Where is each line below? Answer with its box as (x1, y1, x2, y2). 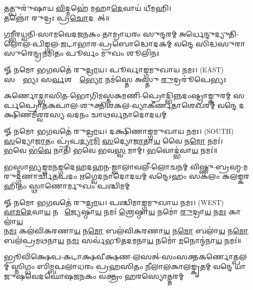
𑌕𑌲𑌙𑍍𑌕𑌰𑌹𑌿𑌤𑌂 (222, 171, 250, 181)
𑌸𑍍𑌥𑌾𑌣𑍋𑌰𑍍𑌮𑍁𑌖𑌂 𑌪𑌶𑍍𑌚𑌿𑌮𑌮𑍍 (29, 180, 130, 190)
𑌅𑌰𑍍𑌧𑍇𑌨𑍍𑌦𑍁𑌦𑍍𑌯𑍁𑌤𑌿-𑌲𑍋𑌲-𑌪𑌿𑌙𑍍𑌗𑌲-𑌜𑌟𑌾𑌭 (179, 29, 239, 39)
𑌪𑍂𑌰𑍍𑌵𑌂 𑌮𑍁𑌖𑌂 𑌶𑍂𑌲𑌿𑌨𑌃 (66, 48, 160, 58)
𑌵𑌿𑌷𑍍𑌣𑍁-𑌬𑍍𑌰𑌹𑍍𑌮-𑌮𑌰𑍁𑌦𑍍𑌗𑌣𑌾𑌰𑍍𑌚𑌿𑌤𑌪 (190, 161, 248, 171)
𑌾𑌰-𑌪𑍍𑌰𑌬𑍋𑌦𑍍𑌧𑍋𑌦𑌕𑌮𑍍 (4, 38, 172, 48)
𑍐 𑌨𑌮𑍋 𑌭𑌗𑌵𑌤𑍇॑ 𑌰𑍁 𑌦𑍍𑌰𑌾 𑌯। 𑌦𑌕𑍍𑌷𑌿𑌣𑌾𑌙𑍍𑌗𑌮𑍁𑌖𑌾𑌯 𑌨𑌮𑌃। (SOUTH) (4, 125, 234, 136)
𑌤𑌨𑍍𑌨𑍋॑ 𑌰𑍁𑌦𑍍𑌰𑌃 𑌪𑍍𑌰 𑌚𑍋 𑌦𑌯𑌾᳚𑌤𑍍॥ (4, 12, 110, 22)
